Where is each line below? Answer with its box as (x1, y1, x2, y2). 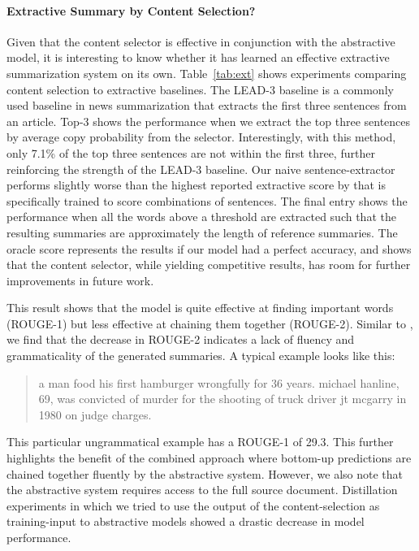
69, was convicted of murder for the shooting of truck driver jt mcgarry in (38, 390, 407, 407)
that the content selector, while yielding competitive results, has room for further (6, 256, 411, 273)
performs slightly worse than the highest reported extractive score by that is (6, 176, 387, 193)
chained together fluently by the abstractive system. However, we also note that (6, 465, 404, 482)
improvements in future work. (6, 271, 154, 289)
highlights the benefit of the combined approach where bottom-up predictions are (6, 449, 412, 466)
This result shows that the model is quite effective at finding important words (6, 299, 394, 316)
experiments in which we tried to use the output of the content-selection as (6, 497, 380, 514)
